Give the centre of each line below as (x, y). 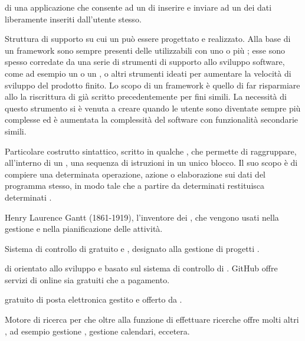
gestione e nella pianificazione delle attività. (84, 229)
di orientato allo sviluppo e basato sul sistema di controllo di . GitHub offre (141, 268)
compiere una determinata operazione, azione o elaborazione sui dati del (135, 174)
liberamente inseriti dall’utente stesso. (73, 19)
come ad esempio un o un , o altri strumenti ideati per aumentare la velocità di (148, 73)
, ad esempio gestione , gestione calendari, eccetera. (97, 331)
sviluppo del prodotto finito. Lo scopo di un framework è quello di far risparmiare (152, 85)
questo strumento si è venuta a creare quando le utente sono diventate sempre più (153, 108)
